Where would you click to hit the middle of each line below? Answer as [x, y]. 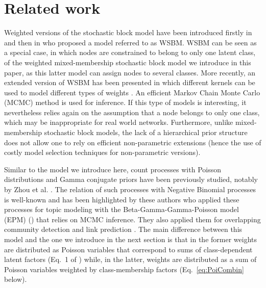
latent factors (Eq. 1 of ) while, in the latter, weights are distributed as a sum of [130, 259]
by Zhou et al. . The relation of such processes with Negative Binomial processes [130, 189]
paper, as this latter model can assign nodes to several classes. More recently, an [130, 72]
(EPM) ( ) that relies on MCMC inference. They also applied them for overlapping [132, 219]
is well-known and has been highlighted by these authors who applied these [122, 199]
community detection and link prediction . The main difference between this [123, 229]
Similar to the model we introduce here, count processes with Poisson [113, 169]
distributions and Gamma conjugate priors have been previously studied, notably [131, 179]
